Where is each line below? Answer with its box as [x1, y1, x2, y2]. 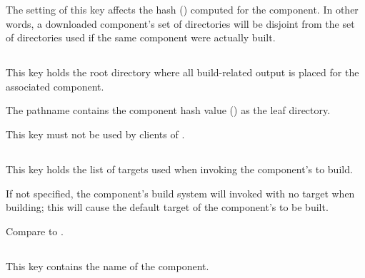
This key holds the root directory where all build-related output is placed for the [6, 65, 359, 80]
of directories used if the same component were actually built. [6, 30, 276, 45]
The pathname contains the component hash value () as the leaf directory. [6, 103, 331, 118]
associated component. [6, 78, 104, 93]
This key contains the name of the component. [6, 258, 209, 273]
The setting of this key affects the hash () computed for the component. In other [6, 2, 359, 16]
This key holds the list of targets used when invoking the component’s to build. [6, 161, 353, 176]
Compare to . [6, 223, 64, 238]
